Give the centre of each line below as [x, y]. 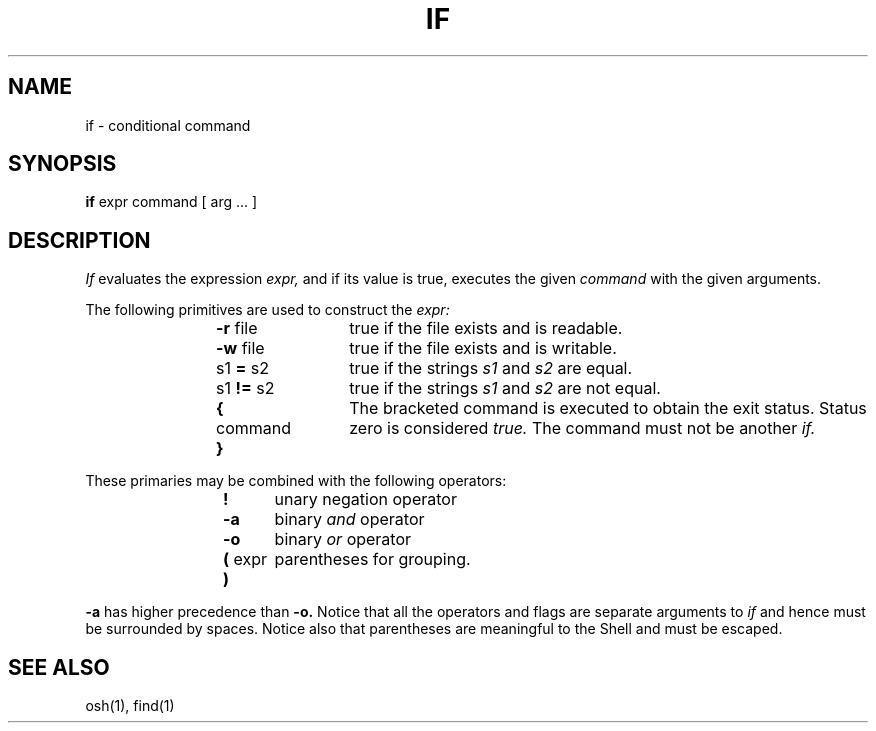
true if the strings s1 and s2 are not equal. [505, 388]
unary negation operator [365, 499]
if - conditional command [168, 125]
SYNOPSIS [62, 164]
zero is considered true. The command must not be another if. [582, 428]
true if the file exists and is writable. [483, 348]
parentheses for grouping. [372, 559]
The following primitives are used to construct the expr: [267, 310]
